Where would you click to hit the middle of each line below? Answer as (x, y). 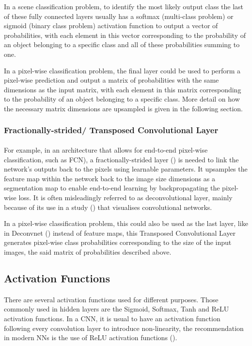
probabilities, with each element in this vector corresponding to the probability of (125, 35)
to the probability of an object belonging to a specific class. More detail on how (122, 99)
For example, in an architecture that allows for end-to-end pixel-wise (106, 149)
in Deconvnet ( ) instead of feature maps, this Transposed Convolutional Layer (120, 233)
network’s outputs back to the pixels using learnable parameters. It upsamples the (126, 169)
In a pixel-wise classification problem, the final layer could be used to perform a (122, 70)
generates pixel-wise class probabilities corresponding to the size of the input (118, 242)
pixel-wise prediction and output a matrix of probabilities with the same (111, 80)
